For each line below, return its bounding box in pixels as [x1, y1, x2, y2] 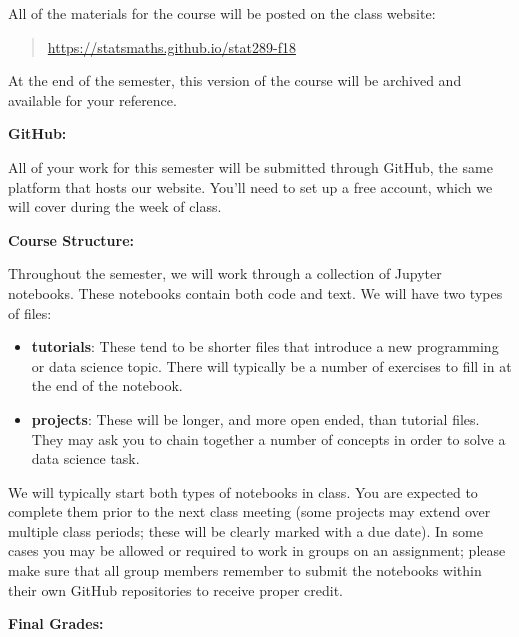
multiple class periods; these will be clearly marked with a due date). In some [8, 520, 483, 541]
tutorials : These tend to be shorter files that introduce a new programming [31, 336, 499, 357]
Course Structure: [8, 229, 134, 250]
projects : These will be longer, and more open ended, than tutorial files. [31, 408, 480, 429]
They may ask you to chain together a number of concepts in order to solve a [31, 428, 506, 449]
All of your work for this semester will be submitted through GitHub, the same [8, 156, 493, 177]
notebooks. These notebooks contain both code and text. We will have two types [8, 282, 503, 303]
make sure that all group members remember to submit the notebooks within [8, 560, 482, 581]
